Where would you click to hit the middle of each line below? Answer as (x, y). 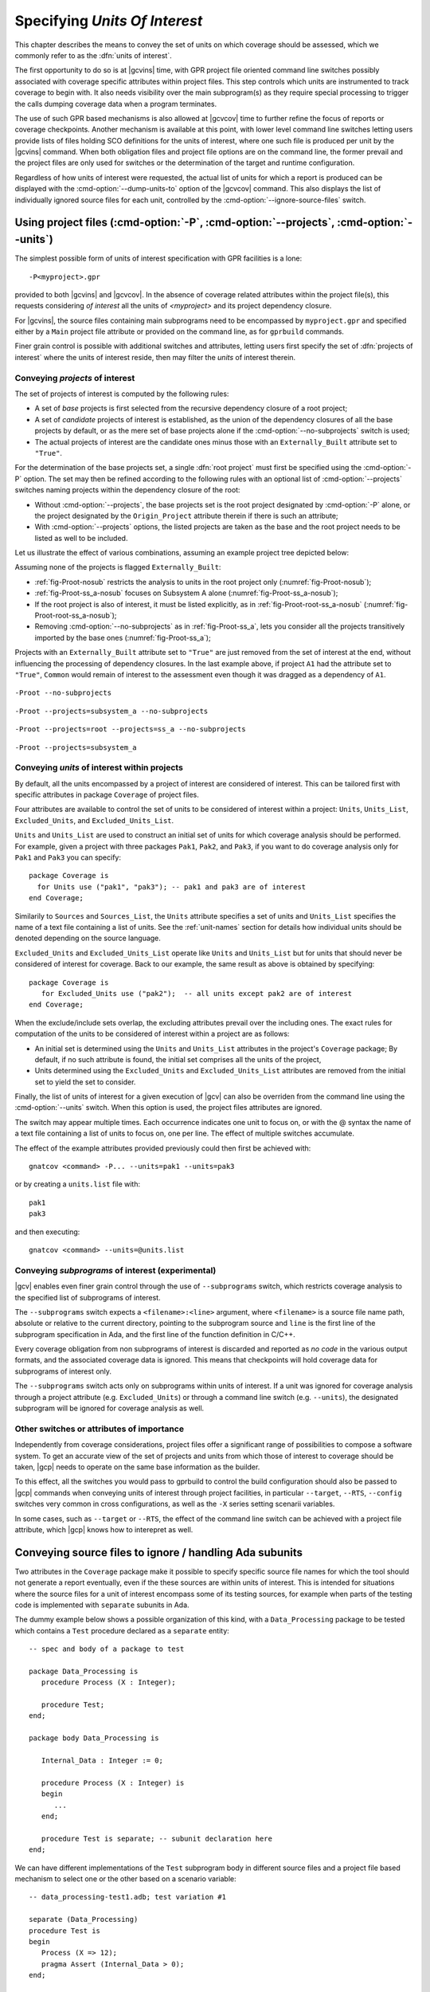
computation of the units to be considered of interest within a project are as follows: (152, 1034)
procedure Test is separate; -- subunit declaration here (156, 1838)
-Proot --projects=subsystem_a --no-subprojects (111, 711)
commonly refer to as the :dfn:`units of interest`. (93, 55)
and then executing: (47, 1232)
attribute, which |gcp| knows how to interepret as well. (104, 1529)
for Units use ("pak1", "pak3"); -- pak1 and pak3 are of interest (172, 887)
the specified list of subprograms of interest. (88, 1297)
